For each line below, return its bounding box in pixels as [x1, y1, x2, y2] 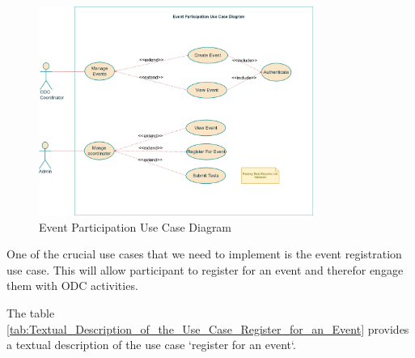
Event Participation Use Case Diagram [39, 218, 232, 235]
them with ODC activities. [6, 277, 138, 294]
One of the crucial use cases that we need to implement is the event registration [6, 245, 402, 262]
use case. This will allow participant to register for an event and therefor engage [6, 261, 404, 278]
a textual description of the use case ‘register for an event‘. [6, 336, 296, 353]
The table [6, 304, 55, 321]
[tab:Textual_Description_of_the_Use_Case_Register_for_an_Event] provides [6, 320, 409, 337]
